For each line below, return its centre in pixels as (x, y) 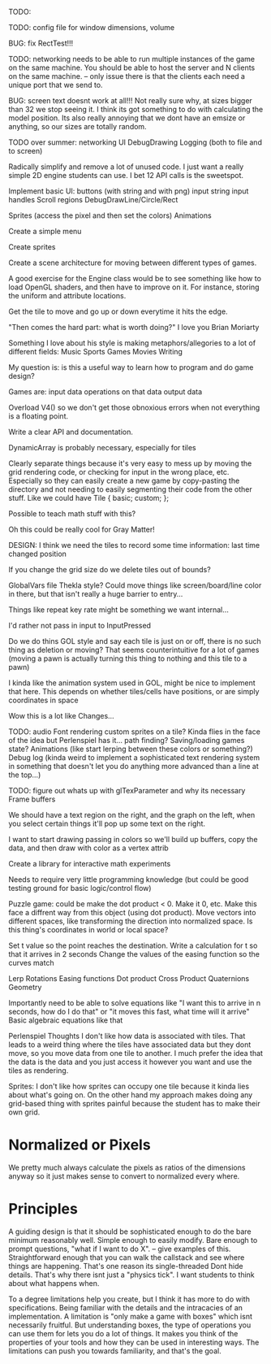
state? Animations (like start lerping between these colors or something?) (131, 749)
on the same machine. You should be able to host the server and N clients (132, 67)
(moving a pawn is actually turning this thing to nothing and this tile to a (128, 658)
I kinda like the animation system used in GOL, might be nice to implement (132, 683)
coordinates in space (43, 700)
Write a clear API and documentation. (71, 432)
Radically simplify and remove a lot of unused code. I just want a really (126, 167)
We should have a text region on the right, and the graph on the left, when (132, 815)
